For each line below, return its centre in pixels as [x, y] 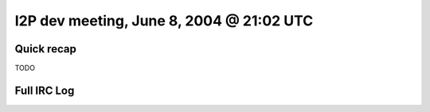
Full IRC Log [45, 90]
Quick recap [46, 49]
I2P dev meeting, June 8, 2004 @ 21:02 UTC [164, 21]
